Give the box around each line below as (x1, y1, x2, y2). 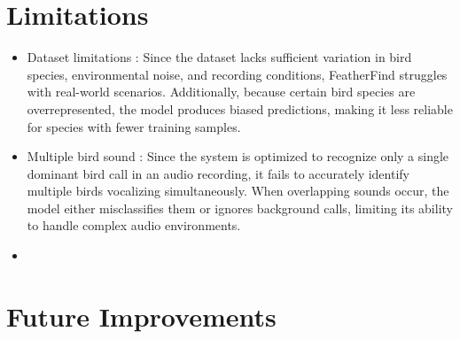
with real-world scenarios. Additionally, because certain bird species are (27, 82, 416, 101)
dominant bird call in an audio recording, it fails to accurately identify (27, 164, 409, 182)
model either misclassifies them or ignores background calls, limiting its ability (27, 198, 453, 217)
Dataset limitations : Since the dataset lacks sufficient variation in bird (27, 48, 412, 66)
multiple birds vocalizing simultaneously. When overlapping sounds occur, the (27, 181, 449, 200)
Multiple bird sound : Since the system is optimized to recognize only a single (27, 147, 449, 166)
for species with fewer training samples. (27, 117, 241, 135)
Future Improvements (6, 297, 277, 334)
